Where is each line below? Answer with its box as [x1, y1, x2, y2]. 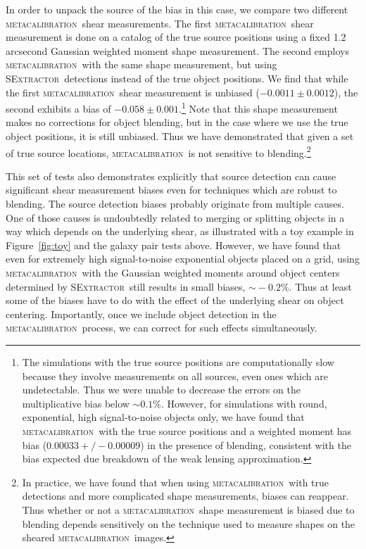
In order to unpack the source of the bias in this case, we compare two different [6, 2, 348, 16]
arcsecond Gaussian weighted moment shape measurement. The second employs [6, 43, 349, 58]
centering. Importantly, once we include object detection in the [6, 306, 277, 321]
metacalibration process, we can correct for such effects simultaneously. [6, 320, 317, 335]
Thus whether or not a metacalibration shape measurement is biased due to [22, 502, 355, 517]
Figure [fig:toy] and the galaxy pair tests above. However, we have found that [6, 237, 341, 252]
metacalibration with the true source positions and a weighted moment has [22, 423, 352, 438]
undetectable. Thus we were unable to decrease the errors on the [22, 382, 301, 397]
